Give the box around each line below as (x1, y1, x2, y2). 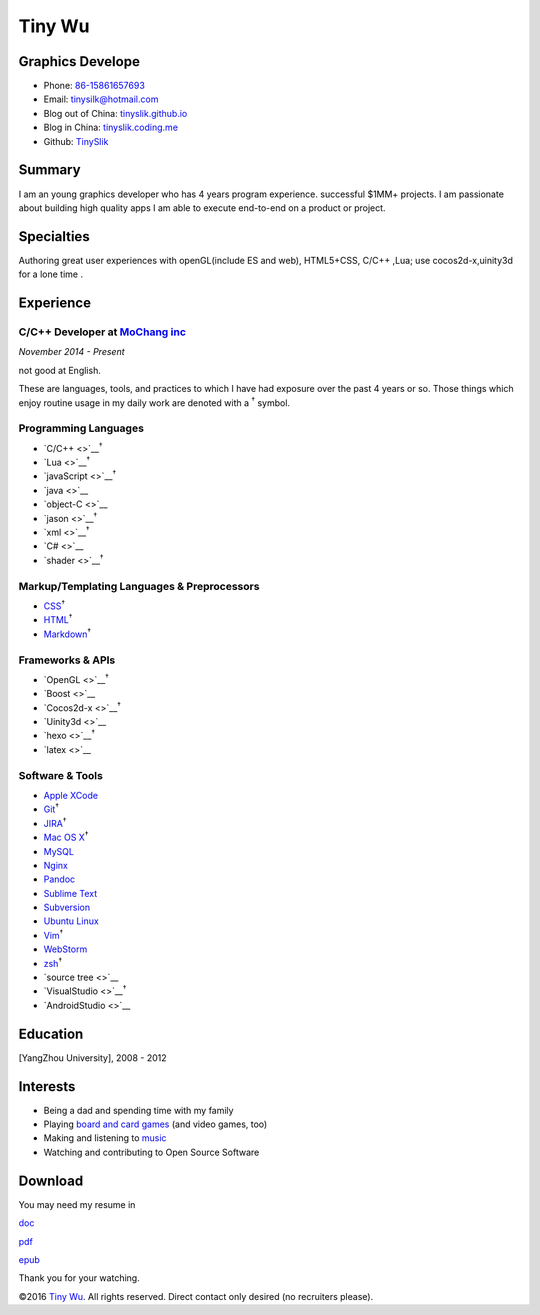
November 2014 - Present (18, 346, 125, 358)
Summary (18, 161, 81, 179)
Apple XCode (43, 789, 99, 801)
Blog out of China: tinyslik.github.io (43, 107, 188, 119)
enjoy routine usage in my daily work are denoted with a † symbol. (18, 395, 290, 409)
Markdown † (43, 626, 92, 640)
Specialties (18, 228, 90, 245)
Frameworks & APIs (18, 653, 116, 667)
